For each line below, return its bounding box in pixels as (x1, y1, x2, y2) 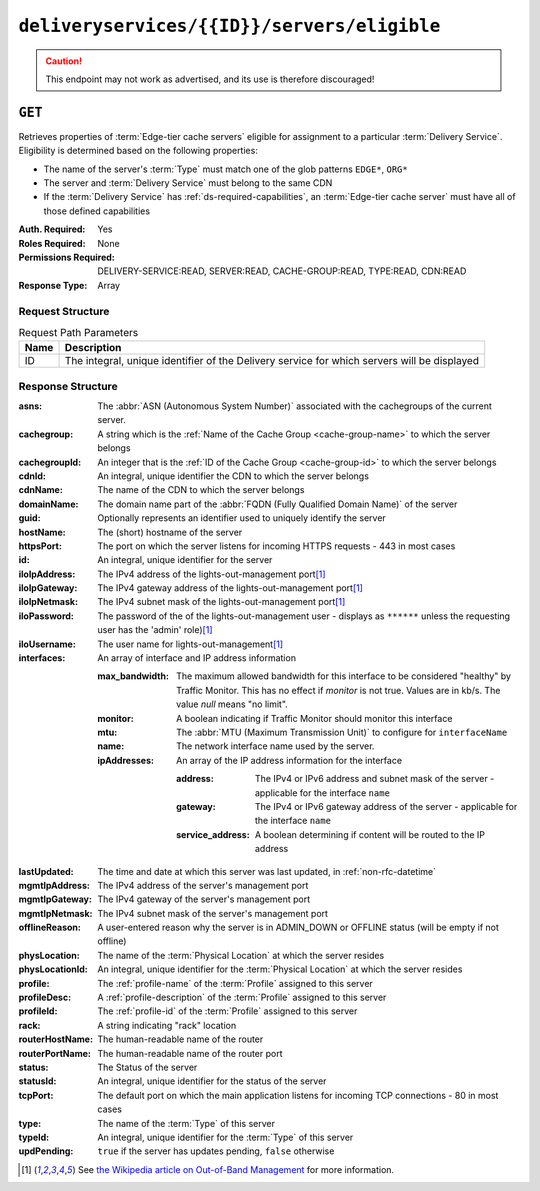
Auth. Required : (18, 223, 86, 235)
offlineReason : (18, 921, 82, 934)
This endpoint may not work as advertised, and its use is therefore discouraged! (45, 73, 375, 85)
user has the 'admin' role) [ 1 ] (97, 624, 214, 636)
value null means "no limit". (176, 698, 289, 710)
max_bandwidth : (97, 670, 170, 682)
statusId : (18, 1075, 57, 1087)
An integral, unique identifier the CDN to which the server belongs (97, 470, 370, 482)
